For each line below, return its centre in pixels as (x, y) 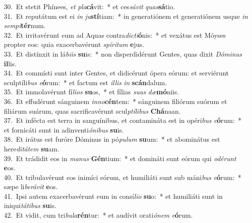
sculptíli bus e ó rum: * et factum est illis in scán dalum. (86, 82)
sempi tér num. (25, 25)
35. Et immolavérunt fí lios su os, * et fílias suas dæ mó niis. (92, 92)
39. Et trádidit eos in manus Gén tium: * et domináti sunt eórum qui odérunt (120, 158)
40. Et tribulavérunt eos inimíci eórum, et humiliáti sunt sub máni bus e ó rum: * (123, 177)
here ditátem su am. (32, 148)
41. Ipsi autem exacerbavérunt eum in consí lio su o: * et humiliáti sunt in (113, 196)
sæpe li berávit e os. (31, 186)
